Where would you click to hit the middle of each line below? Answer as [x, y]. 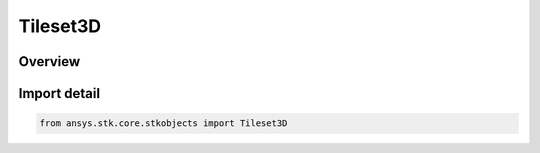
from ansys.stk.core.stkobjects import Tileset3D [163, 123]
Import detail [59, 93]
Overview [49, 61]
